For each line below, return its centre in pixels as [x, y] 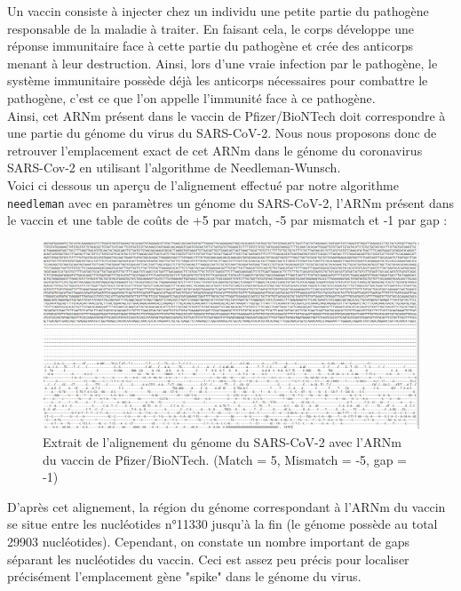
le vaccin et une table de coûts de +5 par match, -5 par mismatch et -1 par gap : [227, 220]
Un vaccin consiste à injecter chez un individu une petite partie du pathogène [218, 11]
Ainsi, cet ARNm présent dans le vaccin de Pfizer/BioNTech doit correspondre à [227, 115]
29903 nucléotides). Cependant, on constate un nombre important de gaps [208, 541]
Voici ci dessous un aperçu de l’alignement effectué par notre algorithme [203, 184]
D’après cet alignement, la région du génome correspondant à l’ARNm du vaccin [227, 506]
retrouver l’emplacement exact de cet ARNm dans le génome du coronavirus [215, 150]
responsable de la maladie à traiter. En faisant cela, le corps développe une [211, 28]
